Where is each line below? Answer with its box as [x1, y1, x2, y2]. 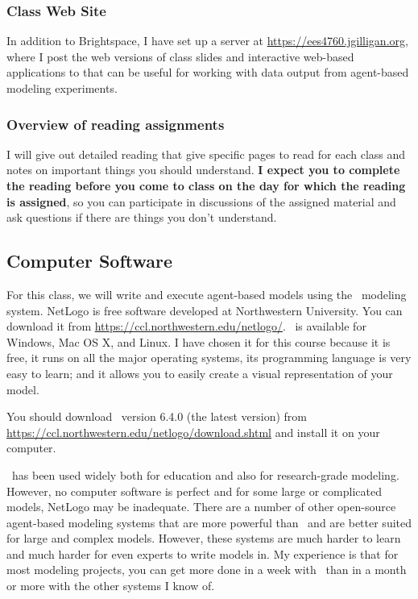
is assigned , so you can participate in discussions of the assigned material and [6, 193, 396, 210]
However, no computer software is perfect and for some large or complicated [6, 482, 382, 499]
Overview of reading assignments [6, 114, 225, 134]
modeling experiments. [6, 80, 118, 96]
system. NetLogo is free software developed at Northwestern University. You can [6, 302, 403, 318]
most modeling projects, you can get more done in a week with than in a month [6, 561, 407, 578]
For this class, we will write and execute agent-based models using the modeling [6, 285, 407, 302]
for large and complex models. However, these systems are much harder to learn [6, 530, 401, 547]
